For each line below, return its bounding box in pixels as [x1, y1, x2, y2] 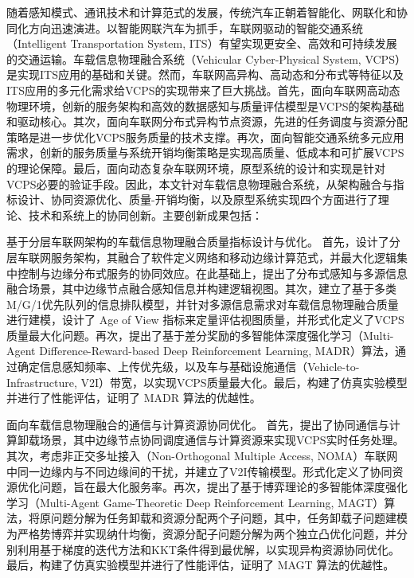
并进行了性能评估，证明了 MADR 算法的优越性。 [6, 389, 261, 406]
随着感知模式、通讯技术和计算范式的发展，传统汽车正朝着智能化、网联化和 [6, 4, 396, 20]
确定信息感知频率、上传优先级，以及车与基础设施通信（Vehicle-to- [17, 358, 360, 375]
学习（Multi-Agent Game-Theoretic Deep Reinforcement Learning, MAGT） [6, 494, 385, 510]
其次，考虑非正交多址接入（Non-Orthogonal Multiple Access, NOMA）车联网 [6, 447, 398, 464]
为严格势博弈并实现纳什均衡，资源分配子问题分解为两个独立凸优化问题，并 [6, 525, 396, 541]
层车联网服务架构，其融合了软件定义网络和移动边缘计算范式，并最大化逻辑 [6, 248, 396, 265]
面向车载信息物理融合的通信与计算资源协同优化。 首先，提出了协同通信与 [6, 416, 389, 432]
